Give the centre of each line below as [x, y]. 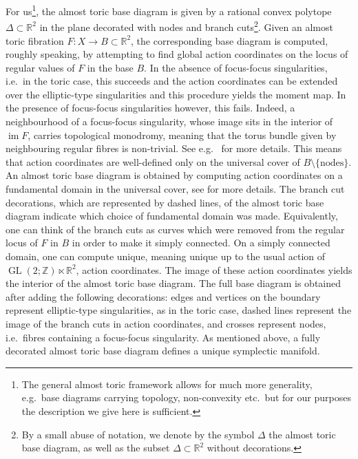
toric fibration [35, 40]
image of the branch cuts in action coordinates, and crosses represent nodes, [166, 323]
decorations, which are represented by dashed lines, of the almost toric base [165, 202]
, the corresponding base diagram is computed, [230, 40]
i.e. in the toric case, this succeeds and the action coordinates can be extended [172, 81]
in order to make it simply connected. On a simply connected [201, 243]
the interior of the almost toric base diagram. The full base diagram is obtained [173, 283]
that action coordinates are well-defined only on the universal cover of [153, 161]
